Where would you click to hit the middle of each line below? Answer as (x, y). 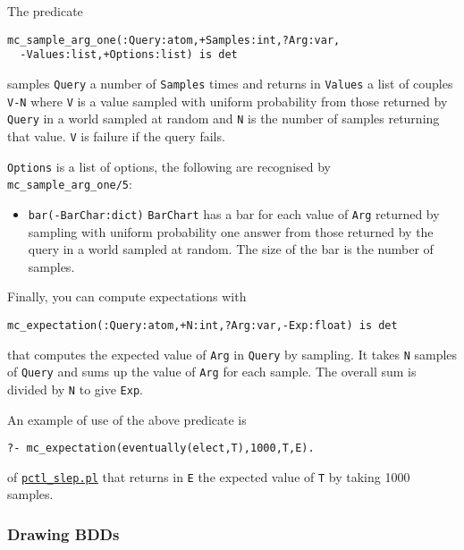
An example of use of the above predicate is (127, 419)
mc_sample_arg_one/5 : (70, 184)
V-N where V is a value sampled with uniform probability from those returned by (228, 101)
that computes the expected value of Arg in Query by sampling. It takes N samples (232, 354)
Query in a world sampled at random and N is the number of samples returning (224, 118)
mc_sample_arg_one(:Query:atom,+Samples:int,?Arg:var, (174, 40)
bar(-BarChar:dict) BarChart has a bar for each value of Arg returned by (234, 213)
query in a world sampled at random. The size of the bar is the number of (231, 249)
